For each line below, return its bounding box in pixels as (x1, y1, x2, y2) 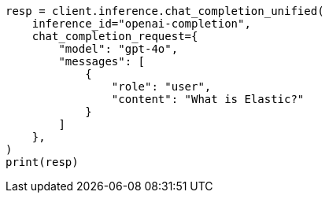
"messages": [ (58, 55, 146, 68)
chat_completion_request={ (31, 30, 198, 42)
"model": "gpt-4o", (58, 42, 179, 55)
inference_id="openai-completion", (31, 17, 251, 30)
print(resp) (6, 156, 79, 168)
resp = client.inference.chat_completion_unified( (6, 5, 324, 17)
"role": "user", (111, 80, 212, 93)
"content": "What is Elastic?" (111, 93, 305, 105)
